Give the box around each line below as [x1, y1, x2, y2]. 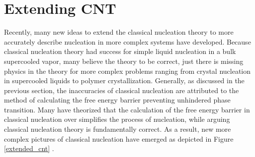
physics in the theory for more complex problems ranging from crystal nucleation [4, 65, 251, 76]
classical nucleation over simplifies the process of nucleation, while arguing [4, 114, 230, 124]
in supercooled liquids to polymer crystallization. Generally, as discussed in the [4, 75, 245, 86]
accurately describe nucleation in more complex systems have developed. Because [4, 36, 251, 47]
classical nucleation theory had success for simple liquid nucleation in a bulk [4, 46, 236, 56]
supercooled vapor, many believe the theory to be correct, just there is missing [4, 55, 244, 66]
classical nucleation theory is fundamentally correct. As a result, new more [4, 124, 231, 134]
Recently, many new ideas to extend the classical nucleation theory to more [4, 27, 234, 37]
